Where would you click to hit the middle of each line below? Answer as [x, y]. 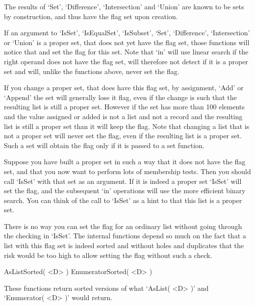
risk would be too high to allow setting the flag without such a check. [108, 255]
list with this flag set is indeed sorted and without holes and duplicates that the [124, 245]
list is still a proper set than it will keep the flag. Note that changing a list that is [127, 126]
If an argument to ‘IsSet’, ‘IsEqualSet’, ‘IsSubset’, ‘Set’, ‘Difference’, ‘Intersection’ [127, 33]
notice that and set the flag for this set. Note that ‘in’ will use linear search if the [126, 52]
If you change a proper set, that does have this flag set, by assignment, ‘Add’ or [124, 88]
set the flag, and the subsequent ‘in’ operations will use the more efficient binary [125, 191]
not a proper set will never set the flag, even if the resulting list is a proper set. [123, 136]
